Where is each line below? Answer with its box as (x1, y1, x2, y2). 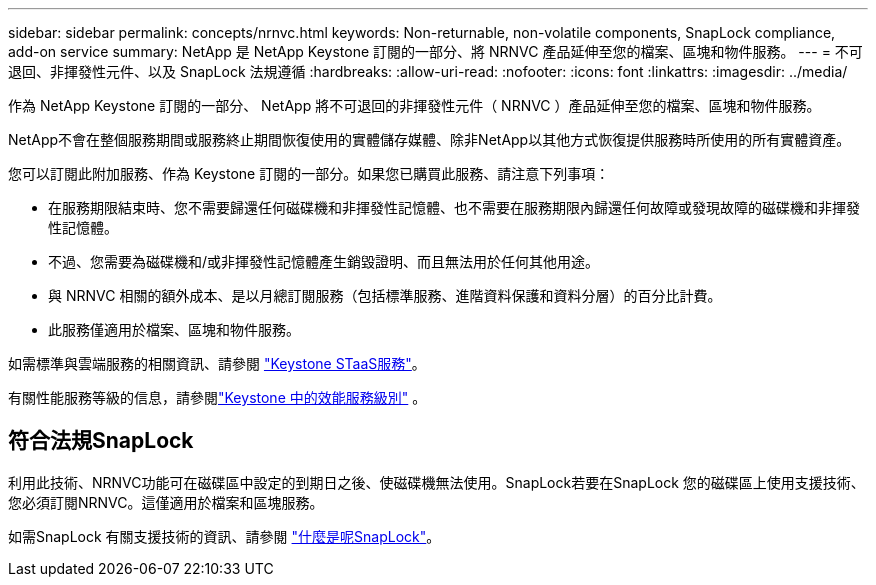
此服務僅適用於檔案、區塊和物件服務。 (48, 321, 300, 338)
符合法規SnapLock (8, 428, 194, 454)
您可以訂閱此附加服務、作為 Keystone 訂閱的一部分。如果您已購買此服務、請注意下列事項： (8, 165, 610, 182)
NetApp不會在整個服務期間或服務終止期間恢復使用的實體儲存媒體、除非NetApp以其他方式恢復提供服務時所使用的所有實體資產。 (8, 131, 851, 148)
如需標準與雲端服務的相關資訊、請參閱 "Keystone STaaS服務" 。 (8, 355, 426, 372)
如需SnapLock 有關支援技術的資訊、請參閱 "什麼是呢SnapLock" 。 (8, 527, 441, 545)
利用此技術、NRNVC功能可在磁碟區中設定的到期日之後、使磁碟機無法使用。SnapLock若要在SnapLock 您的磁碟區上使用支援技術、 (8, 473, 865, 491)
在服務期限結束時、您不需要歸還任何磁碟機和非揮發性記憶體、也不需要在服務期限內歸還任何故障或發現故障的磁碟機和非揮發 (48, 199, 860, 216)
